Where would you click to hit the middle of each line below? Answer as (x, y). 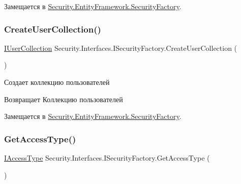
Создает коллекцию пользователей (57, 82)
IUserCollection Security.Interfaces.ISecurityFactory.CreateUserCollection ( (121, 48)
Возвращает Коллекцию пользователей (64, 99)
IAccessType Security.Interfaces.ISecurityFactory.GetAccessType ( (107, 158)
